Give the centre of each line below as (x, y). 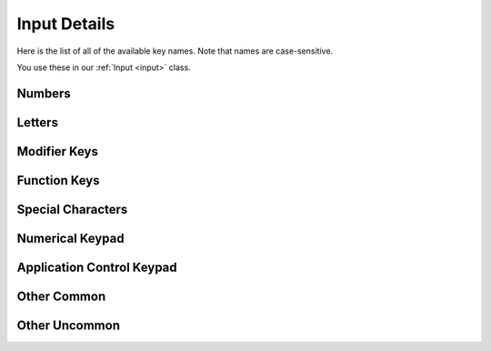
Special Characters (72, 209)
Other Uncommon (68, 325)
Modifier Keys (58, 151)
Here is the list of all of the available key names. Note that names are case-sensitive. (175, 51)
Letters (38, 122)
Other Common (61, 296)
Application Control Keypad (97, 267)
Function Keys (58, 181)
